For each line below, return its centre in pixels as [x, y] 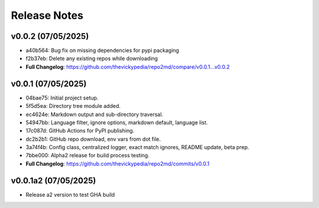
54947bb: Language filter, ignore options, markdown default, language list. [117, 122]
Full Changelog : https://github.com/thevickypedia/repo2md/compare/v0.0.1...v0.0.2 [128, 67]
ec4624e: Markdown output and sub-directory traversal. [95, 114]
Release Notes [47, 15]
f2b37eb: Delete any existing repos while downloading [92, 58]
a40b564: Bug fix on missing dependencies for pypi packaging [102, 51]
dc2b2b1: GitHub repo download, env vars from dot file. [93, 139]
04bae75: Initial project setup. [62, 98]
